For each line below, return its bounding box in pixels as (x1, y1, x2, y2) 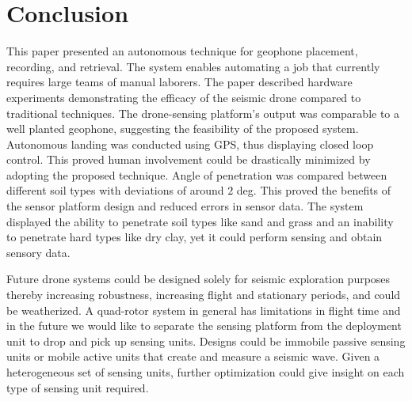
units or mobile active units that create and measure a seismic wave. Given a (6, 348, 380, 365)
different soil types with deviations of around (6, 182, 224, 199)
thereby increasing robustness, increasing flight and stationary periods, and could (6, 286, 401, 303)
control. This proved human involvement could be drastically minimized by (6, 151, 371, 168)
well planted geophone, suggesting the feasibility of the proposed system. (6, 120, 359, 137)
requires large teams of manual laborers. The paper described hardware (6, 74, 353, 90)
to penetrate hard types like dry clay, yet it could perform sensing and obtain (6, 229, 383, 245)
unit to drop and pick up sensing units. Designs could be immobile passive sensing (6, 332, 406, 349)
